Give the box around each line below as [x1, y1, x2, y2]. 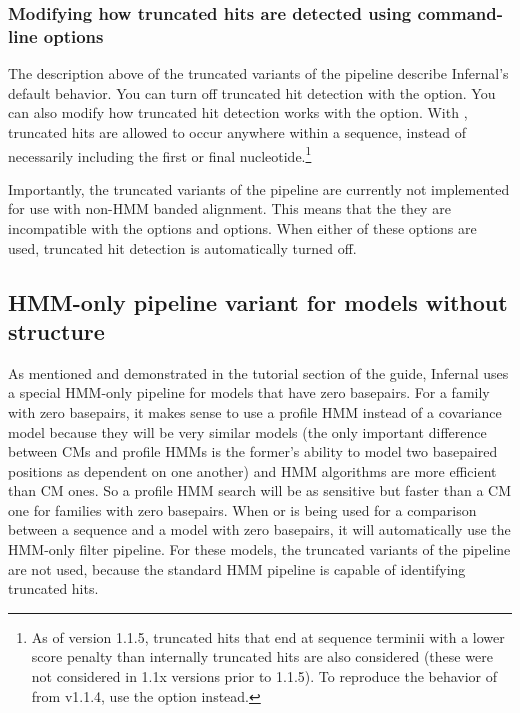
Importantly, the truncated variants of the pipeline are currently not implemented [8, 178, 510, 199]
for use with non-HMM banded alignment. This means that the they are [8, 198, 451, 219]
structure [8, 315, 105, 346]
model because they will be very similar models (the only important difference [8, 421, 487, 442]
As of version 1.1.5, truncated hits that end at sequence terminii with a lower [31, 626, 505, 647]
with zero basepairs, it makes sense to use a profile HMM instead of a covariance [8, 401, 502, 422]
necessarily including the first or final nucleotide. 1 [8, 142, 312, 166]
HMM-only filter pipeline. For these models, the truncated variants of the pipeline [8, 539, 511, 560]
